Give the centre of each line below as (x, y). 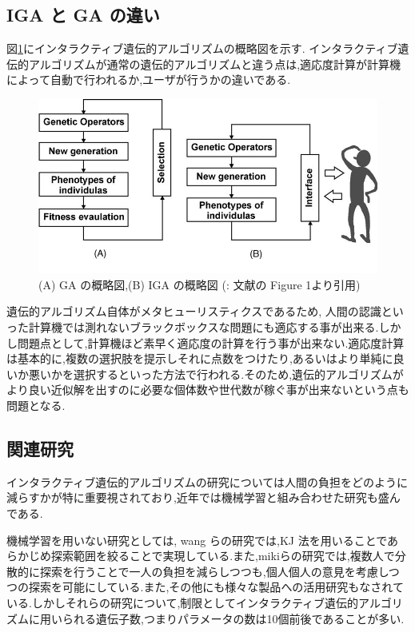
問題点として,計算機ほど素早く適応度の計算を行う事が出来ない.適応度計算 (211, 342)
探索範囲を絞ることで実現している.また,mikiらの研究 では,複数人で (223, 556)
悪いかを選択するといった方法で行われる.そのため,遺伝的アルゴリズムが (216, 374)
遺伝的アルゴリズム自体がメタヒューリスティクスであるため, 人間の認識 (194, 311)
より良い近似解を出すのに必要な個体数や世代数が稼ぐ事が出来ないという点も (208, 390)
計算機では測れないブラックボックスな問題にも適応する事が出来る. (204, 327)
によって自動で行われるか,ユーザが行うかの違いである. (149, 79)
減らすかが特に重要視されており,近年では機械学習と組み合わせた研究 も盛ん (204, 497)
